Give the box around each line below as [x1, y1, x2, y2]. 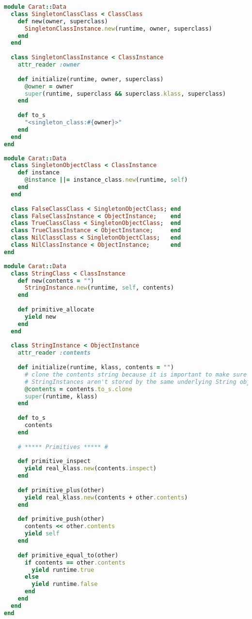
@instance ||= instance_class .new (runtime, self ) [24, 176, 188, 184]
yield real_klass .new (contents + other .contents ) [24, 494, 188, 501]
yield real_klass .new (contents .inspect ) [24, 465, 157, 472]
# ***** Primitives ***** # [17, 443, 108, 450]
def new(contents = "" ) [17, 277, 94, 284]
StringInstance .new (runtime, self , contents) [24, 284, 174, 292]
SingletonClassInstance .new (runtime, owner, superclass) [24, 25, 212, 32]
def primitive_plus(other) [17, 486, 105, 494]
